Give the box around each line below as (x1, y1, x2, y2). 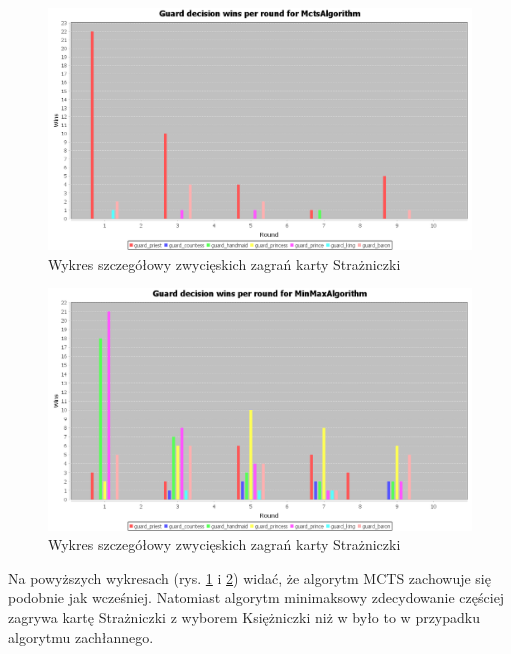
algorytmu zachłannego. (8, 626, 154, 647)
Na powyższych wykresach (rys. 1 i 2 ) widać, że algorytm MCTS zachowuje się (8, 567, 491, 588)
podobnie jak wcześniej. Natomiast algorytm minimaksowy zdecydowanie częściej (8, 587, 505, 608)
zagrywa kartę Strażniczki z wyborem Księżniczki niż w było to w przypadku (8, 607, 481, 627)
